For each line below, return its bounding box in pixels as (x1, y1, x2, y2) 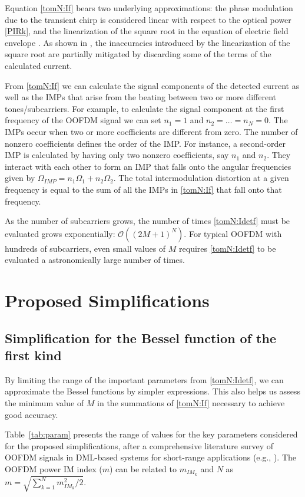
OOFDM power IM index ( (5, 463, 102, 475)
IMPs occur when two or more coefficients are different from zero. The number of (5, 125, 298, 137)
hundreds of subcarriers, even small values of (5, 242, 166, 254)
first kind (5, 346, 62, 364)
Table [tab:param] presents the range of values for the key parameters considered (5, 428, 298, 440)
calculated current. (5, 59, 72, 71)
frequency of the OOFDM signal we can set (5, 114, 161, 126)
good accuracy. (5, 408, 58, 420)
